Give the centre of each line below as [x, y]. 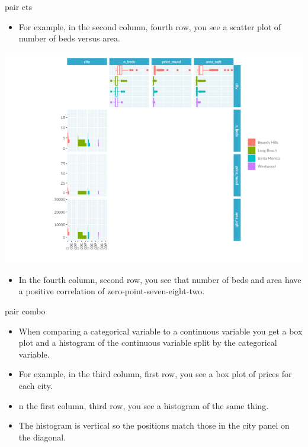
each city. [36, 385]
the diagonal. [42, 437]
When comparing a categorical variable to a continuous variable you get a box [161, 331]
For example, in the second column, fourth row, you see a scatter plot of [150, 26]
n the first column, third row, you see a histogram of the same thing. [144, 405]
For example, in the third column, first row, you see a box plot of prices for [155, 374]
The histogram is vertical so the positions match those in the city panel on [154, 425]
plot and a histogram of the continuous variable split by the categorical [148, 343]
